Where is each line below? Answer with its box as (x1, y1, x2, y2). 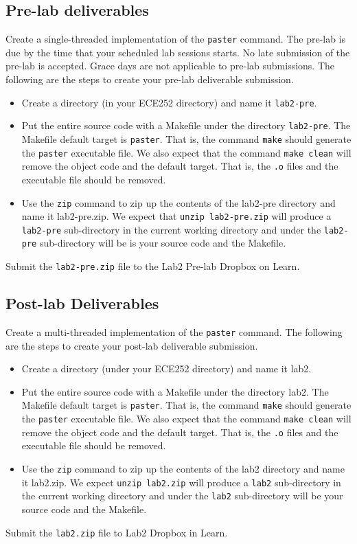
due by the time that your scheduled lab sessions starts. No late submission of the (5, 45, 350, 59)
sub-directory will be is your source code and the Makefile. (39, 236, 286, 250)
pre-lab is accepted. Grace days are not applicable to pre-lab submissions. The (5, 58, 335, 73)
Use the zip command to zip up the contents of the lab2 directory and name (21, 462, 345, 475)
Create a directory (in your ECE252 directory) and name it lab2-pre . (21, 95, 317, 109)
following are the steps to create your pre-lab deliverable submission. (5, 72, 294, 87)
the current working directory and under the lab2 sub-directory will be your (21, 488, 343, 503)
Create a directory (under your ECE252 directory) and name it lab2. (21, 361, 312, 376)
